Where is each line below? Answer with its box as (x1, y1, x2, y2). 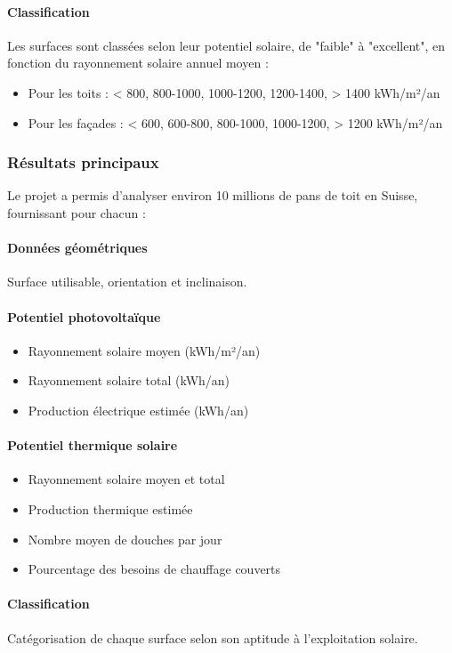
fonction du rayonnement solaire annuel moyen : (7, 53, 269, 72)
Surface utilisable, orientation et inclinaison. (7, 272, 247, 291)
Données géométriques (7, 238, 148, 257)
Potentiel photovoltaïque (7, 307, 161, 326)
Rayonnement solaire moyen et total (28, 470, 225, 488)
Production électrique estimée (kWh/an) (28, 400, 249, 419)
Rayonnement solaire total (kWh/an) (28, 371, 230, 390)
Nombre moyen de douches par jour (28, 529, 222, 548)
